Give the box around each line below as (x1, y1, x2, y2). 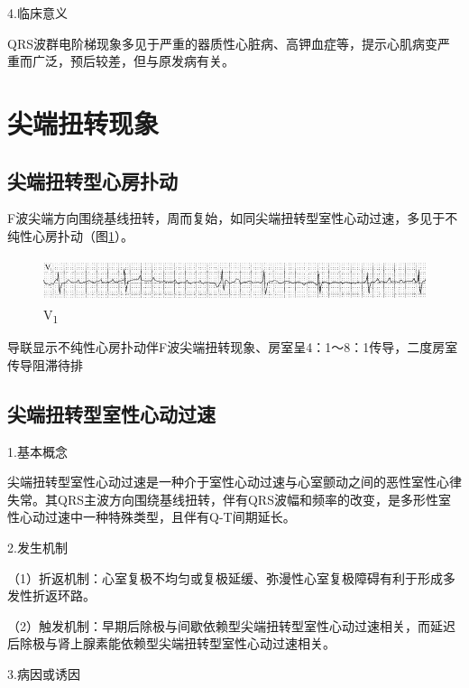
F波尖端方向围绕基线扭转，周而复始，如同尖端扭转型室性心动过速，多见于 (7, 209, 446, 228)
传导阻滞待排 (7, 355, 83, 374)
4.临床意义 (7, 4, 68, 22)
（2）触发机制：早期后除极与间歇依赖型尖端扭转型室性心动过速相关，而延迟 (7, 616, 455, 635)
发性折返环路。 (7, 586, 96, 605)
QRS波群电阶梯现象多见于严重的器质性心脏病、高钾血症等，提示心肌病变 (7, 33, 437, 52)
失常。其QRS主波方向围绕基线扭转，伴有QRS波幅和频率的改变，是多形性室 (7, 489, 451, 508)
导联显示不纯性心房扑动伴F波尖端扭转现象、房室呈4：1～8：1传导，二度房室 (7, 338, 458, 357)
